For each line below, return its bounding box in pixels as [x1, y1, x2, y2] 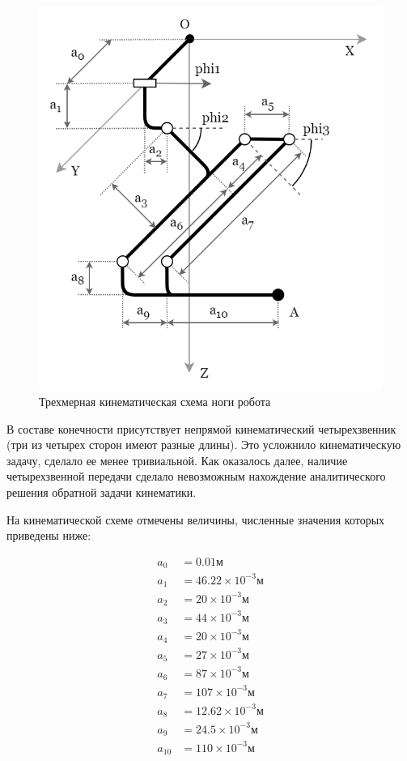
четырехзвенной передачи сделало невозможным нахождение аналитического [6, 468, 386, 485]
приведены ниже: [6, 527, 91, 544]
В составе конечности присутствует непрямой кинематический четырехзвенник [6, 420, 396, 437]
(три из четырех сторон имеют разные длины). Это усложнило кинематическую [6, 436, 401, 453]
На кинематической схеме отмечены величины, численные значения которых [6, 511, 385, 528]
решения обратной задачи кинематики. [6, 483, 197, 500]
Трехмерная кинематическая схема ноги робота [39, 392, 271, 409]
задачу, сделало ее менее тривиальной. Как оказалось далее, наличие [6, 451, 348, 468]
